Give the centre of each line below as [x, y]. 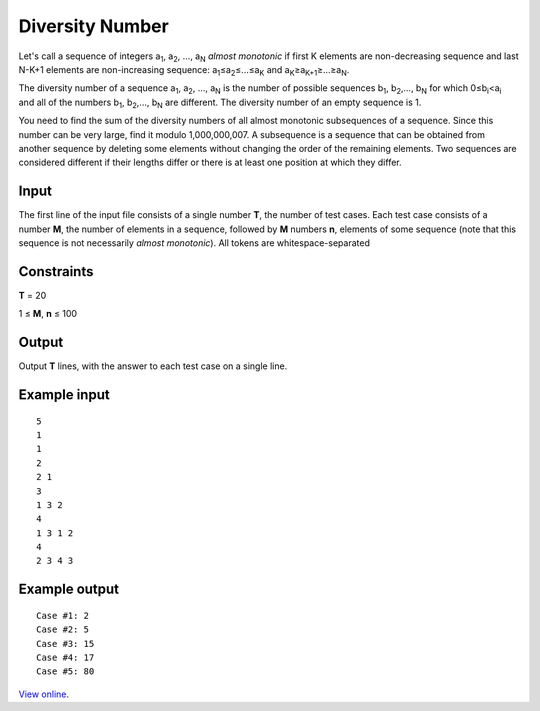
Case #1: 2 [63, 615]
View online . [44, 694]
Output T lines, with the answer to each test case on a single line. [153, 366]
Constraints [56, 271]
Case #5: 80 [65, 671]
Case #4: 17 [65, 658]
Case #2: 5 [63, 629]
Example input [64, 394]
